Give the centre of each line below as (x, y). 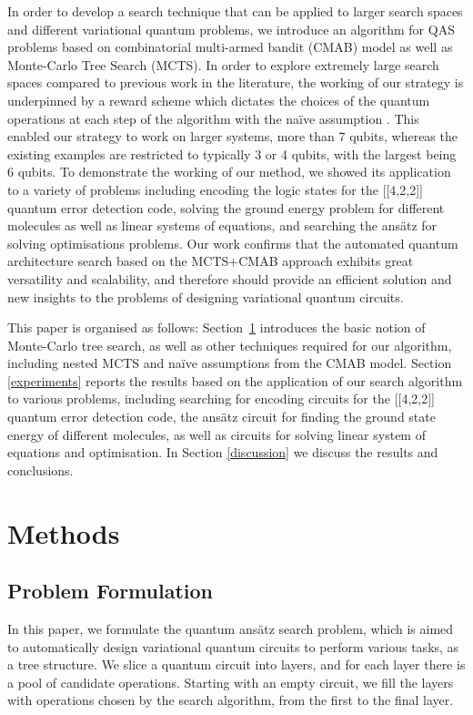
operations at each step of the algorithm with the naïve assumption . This (213, 118)
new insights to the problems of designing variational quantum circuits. (206, 296)
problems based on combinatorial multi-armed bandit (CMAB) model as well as (230, 47)
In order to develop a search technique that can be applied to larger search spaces (235, 11)
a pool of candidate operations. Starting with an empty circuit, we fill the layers (231, 682)
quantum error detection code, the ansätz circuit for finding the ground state (221, 417)
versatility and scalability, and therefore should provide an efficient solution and (230, 278)
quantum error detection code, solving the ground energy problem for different (226, 207)
